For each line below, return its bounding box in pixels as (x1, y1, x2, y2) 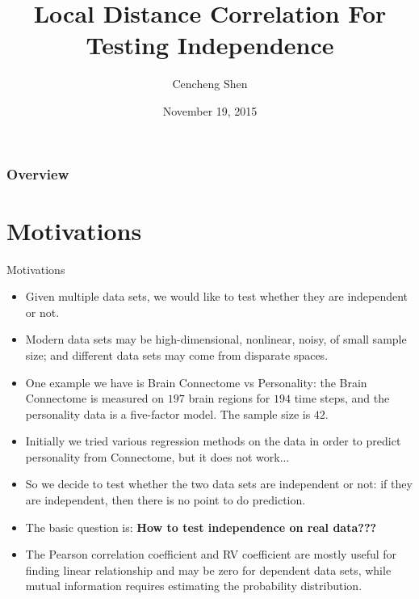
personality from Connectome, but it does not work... (25, 448, 290, 465)
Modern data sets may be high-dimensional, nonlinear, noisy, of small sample (25, 331, 407, 348)
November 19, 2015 (162, 102, 258, 119)
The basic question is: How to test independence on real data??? (25, 518, 377, 535)
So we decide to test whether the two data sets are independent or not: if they (25, 475, 413, 492)
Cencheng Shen (172, 75, 248, 92)
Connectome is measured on (25, 390, 165, 407)
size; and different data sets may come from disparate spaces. (25, 346, 329, 363)
